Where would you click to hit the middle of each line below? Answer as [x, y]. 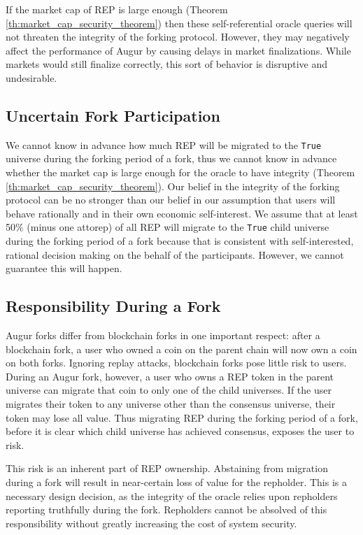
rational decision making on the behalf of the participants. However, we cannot [175, 254]
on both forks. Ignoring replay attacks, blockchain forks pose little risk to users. [176, 363]
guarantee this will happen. [64, 268]
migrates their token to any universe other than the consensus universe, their [171, 404]
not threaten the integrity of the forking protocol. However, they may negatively [178, 37]
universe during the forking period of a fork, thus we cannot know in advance [171, 158]
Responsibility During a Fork [113, 306]
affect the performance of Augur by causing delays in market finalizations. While [178, 50]
